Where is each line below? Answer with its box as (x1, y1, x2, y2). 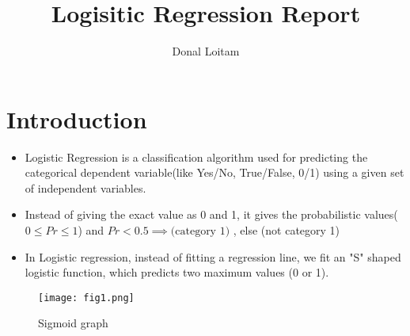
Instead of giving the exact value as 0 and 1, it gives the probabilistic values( (25, 206, 398, 223)
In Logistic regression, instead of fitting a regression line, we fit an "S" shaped (25, 248, 401, 265)
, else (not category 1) (233, 222, 340, 239)
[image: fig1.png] (38, 292, 135, 304)
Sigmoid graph (38, 315, 108, 331)
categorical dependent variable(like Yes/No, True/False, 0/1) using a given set (25, 164, 404, 181)
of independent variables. (25, 179, 146, 196)
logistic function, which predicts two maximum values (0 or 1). (25, 264, 329, 281)
